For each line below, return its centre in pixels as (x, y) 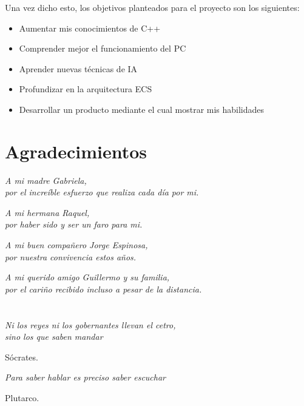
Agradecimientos (76, 151)
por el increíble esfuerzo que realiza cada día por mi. (102, 192)
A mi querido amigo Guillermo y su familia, (87, 277)
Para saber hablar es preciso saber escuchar (86, 377)
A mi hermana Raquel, (47, 212)
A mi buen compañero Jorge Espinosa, (76, 245)
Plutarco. (22, 398)
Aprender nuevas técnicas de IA (78, 68)
